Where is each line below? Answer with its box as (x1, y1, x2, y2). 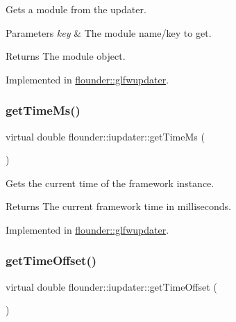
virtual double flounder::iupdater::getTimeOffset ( (6, 279, 217, 293)
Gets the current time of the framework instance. (6, 175, 214, 190)
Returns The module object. (6, 49, 126, 63)
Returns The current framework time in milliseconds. (6, 199, 231, 214)
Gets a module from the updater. (6, 2, 146, 16)
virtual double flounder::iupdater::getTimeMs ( (6, 129, 205, 143)
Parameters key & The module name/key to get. (6, 25, 212, 40)
